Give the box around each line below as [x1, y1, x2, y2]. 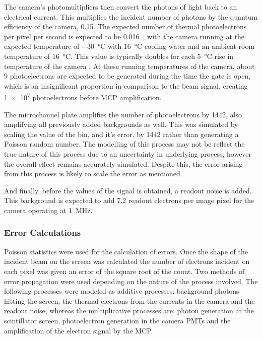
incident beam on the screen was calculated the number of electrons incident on [4, 256, 250, 266]
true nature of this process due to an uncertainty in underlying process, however [4, 148, 252, 159]
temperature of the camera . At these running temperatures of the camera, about [4, 60, 255, 71]
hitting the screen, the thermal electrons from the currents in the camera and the [4, 295, 255, 306]
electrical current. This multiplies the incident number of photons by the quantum [4, 11, 258, 22]
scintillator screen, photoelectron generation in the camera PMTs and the [4, 315, 231, 325]
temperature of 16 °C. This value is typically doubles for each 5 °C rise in [4, 50, 234, 61]
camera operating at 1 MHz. [4, 205, 93, 215]
